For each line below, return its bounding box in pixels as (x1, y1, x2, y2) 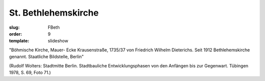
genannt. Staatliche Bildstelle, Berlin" (9, 54, 84, 60)
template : (9, 38, 29, 44)
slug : (9, 24, 20, 30)
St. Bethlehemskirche (9, 7, 99, 18)
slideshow (48, 38, 69, 44)
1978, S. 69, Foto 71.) (9, 69, 51, 75)
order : (9, 31, 22, 37)
